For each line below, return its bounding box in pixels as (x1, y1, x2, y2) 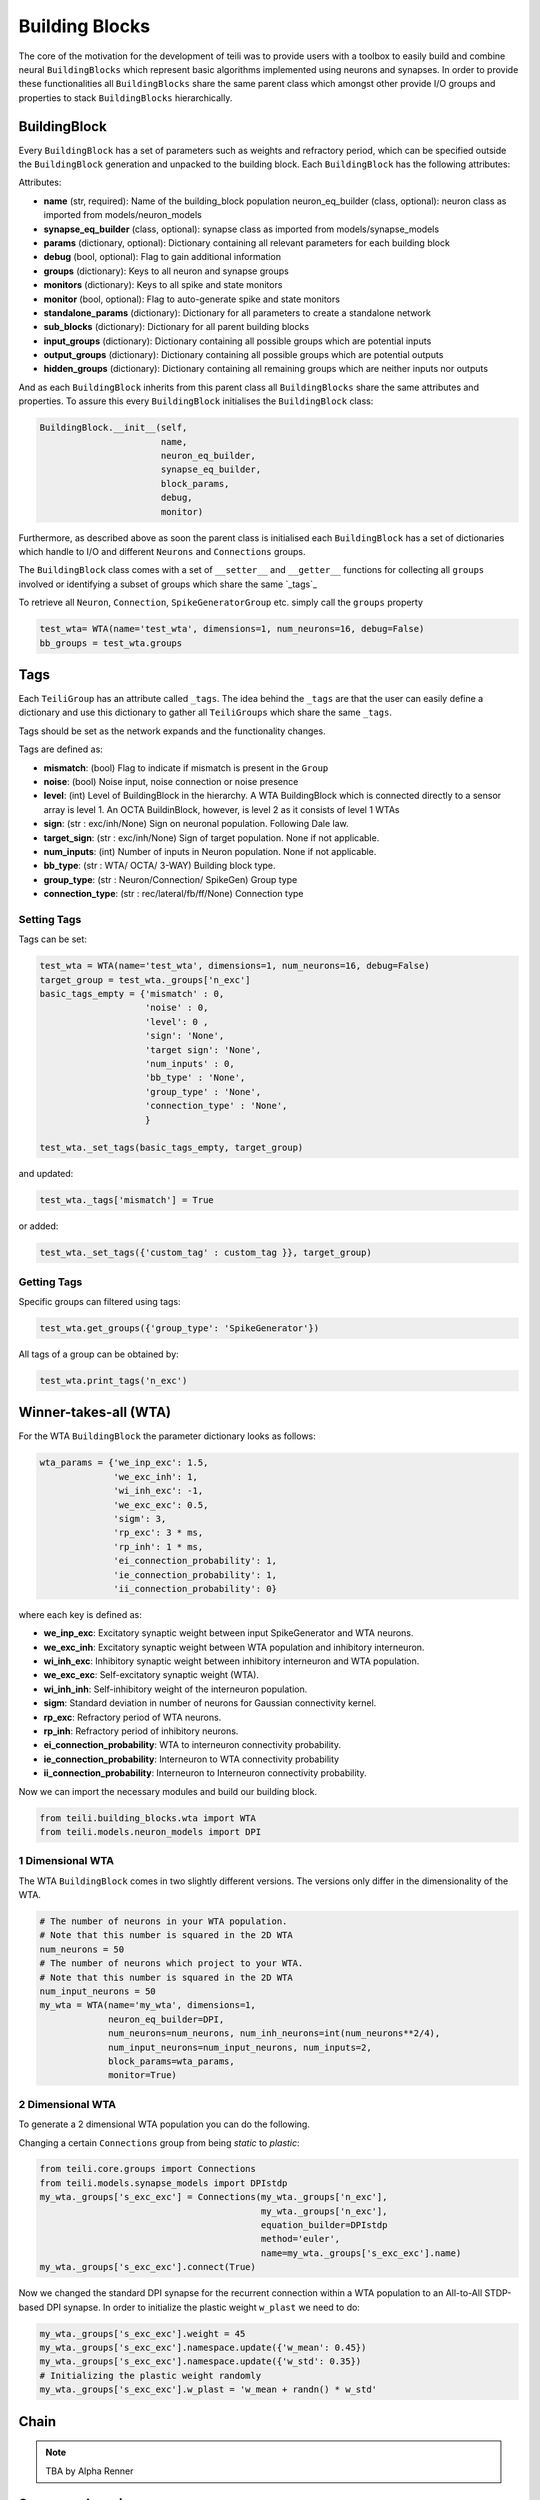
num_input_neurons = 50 (39, 1986, 157, 1997)
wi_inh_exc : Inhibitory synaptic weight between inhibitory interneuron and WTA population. (43, 1655, 420, 1667)
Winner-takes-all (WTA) (18, 1404, 172, 1421)
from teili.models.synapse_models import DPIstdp (39, 2177, 288, 2189)
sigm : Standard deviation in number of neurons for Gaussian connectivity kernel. (43, 1697, 377, 1709)
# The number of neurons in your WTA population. (39, 1916, 288, 1927)
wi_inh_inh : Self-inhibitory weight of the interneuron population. (43, 1683, 308, 1695)
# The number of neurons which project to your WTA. (39, 1958, 304, 1969)
